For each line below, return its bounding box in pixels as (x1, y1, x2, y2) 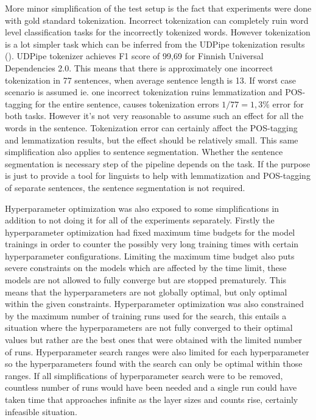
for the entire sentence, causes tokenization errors (35, 97, 219, 110)
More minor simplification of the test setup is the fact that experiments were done (5, 2, 312, 14)
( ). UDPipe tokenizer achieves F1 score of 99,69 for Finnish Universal (5, 49, 264, 62)
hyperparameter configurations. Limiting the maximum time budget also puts (5, 249, 295, 262)
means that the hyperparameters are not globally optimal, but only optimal (5, 285, 287, 298)
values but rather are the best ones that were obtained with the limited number (5, 333, 303, 346)
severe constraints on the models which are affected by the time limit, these (5, 261, 287, 274)
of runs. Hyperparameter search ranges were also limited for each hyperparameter (5, 345, 309, 358)
